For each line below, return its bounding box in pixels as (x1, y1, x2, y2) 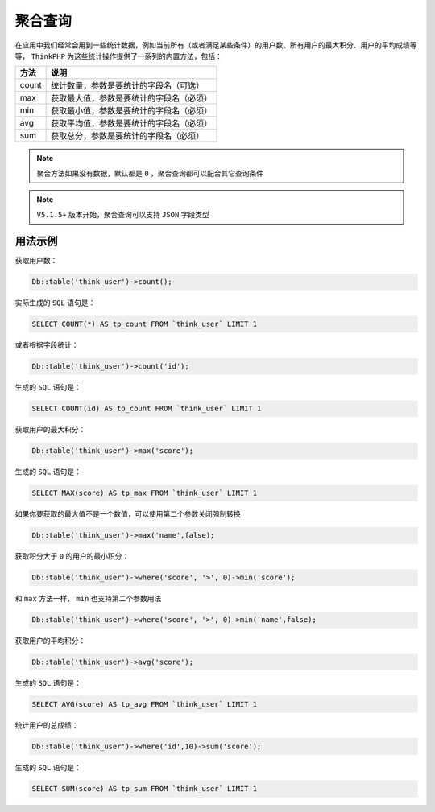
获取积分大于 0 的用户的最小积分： (14, 551, 130, 561)
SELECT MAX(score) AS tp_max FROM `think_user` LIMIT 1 (31, 488, 258, 498)
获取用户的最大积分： (14, 425, 86, 435)
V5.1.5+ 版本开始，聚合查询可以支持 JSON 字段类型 (36, 209, 209, 219)
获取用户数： (14, 256, 58, 266)
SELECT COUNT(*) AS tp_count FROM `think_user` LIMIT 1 (31, 319, 258, 329)
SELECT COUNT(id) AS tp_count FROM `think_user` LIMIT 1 (31, 404, 262, 414)
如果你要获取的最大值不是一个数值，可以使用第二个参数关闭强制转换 (14, 509, 241, 519)
